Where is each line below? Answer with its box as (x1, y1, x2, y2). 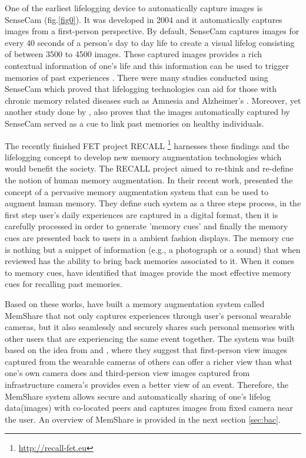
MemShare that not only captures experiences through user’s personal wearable (5, 309, 291, 321)
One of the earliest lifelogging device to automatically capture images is (5, 2, 263, 14)
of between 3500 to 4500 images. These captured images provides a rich (5, 48, 262, 60)
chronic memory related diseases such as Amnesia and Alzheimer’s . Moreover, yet (5, 94, 301, 106)
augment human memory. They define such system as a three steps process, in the (5, 197, 301, 209)
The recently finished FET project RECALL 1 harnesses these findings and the (5, 137, 290, 151)
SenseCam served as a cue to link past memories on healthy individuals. (5, 117, 264, 129)
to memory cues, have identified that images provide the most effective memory (5, 266, 291, 278)
